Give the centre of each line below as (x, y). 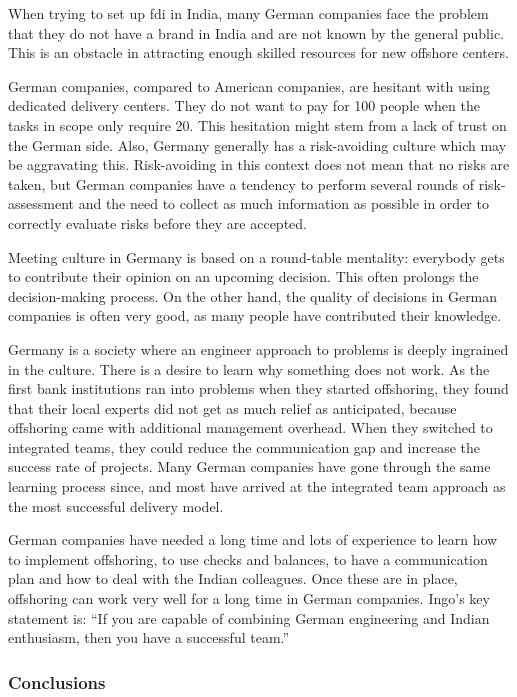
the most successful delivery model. (116, 505)
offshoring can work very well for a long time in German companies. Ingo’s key (249, 598)
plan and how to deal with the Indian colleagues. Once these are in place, (233, 578)
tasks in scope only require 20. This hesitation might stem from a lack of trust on (257, 124)
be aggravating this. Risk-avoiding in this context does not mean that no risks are (259, 164)
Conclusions (57, 681)
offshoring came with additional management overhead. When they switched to (250, 427)
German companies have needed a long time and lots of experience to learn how (253, 539)
